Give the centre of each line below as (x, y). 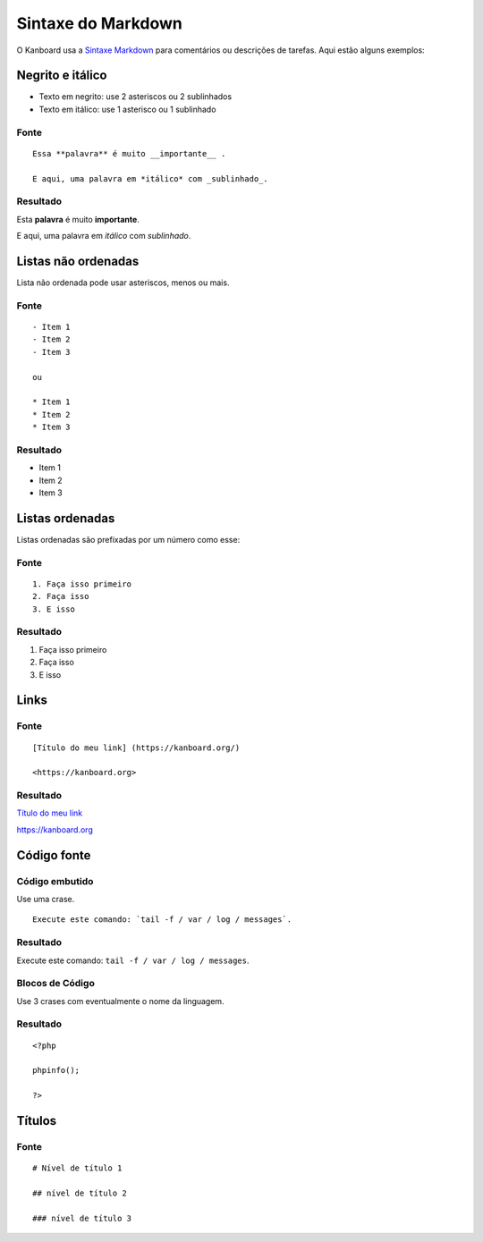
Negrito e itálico (62, 76)
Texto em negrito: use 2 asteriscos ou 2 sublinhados (136, 97)
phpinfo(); (56, 1070)
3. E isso (54, 609)
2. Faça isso (61, 596)
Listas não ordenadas (78, 261)
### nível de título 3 (82, 1218)
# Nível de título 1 (77, 1168)
